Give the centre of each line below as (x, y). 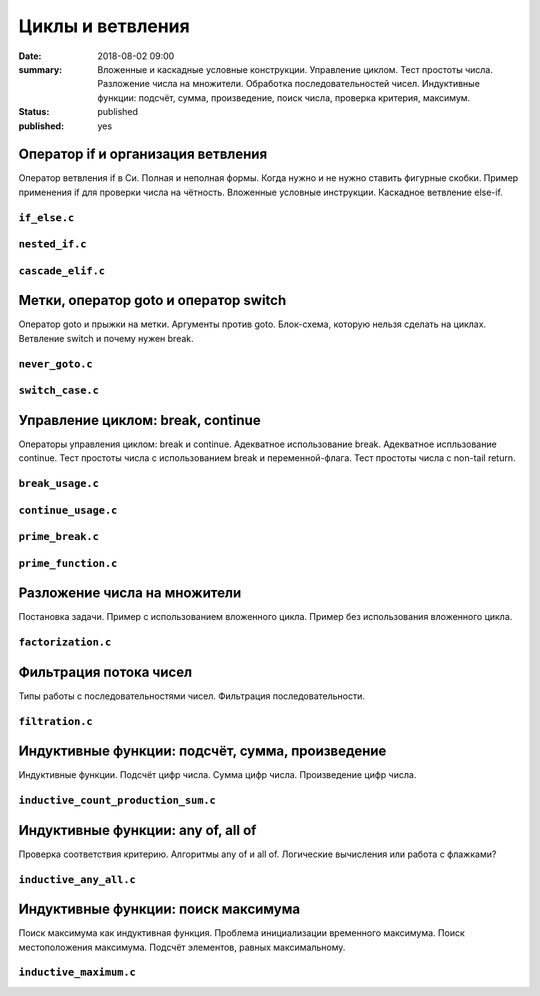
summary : (40, 69)
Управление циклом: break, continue (139, 420)
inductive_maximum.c (77, 972)
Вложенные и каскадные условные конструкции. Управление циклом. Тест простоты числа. (295, 69)
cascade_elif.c (61, 270)
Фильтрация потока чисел (105, 671)
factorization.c (65, 642)
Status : (34, 112)
